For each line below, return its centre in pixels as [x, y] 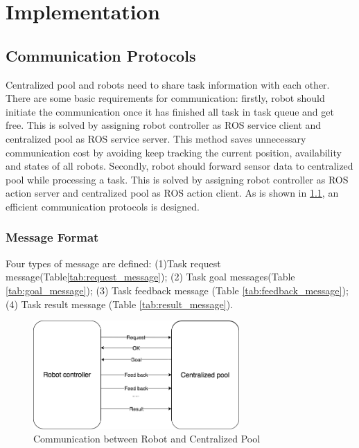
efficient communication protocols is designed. [103, 206]
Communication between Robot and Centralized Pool [147, 439]
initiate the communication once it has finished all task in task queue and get [170, 111]
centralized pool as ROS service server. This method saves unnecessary [156, 138]
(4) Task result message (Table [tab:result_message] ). [120, 304]
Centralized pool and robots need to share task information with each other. [168, 84]
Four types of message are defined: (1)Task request [113, 263]
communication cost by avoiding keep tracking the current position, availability [174, 152]
